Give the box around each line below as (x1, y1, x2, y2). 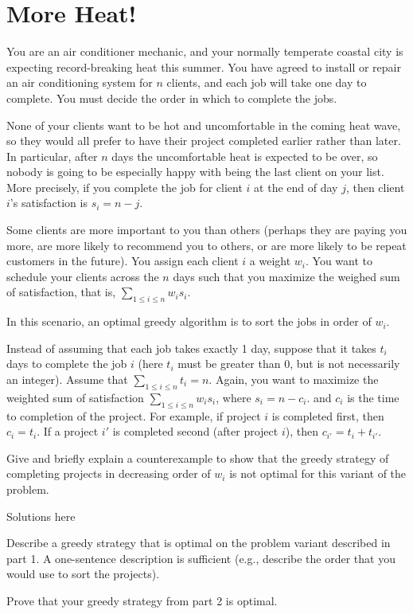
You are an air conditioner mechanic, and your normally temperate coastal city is (6, 43, 403, 60)
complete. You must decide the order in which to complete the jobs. (6, 89, 337, 106)
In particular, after (6, 147, 98, 164)
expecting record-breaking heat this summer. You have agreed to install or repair (6, 58, 401, 75)
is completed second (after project (112, 423, 279, 440)
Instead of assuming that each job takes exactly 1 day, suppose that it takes (6, 339, 376, 356)
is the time (347, 389, 399, 405)
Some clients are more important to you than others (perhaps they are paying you (6, 221, 407, 238)
